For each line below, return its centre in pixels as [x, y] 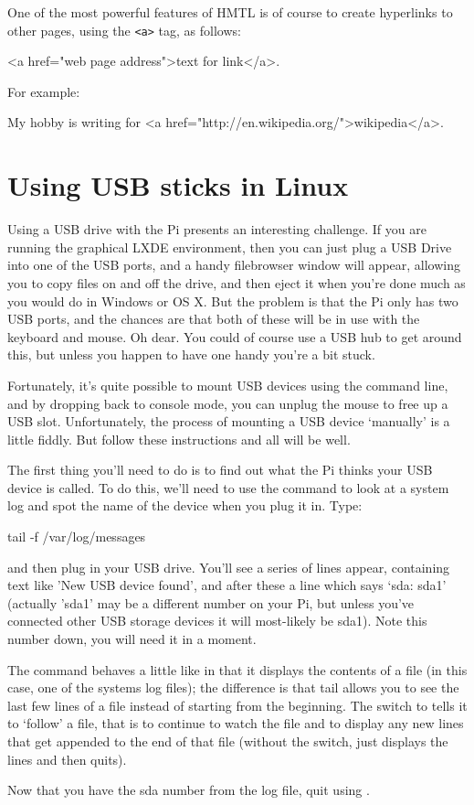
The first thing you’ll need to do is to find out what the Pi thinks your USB [220, 470]
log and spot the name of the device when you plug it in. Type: [185, 505]
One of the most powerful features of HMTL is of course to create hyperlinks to [230, 12]
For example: [44, 91]
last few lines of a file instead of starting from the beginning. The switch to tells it [237, 705]
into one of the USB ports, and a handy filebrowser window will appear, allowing [234, 265]
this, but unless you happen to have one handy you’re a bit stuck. [191, 354]
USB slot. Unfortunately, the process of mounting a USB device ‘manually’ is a [229, 421]
